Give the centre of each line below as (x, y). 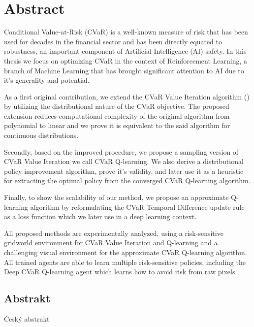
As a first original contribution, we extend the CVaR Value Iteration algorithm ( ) (127, 96)
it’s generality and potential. (47, 80)
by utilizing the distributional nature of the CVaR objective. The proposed (117, 106)
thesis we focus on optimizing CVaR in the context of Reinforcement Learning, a (126, 60)
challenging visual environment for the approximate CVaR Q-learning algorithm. (126, 252)
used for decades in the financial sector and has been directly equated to (113, 41)
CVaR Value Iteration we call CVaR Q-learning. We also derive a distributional (124, 161)
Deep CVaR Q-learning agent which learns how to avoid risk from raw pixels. (121, 272)
